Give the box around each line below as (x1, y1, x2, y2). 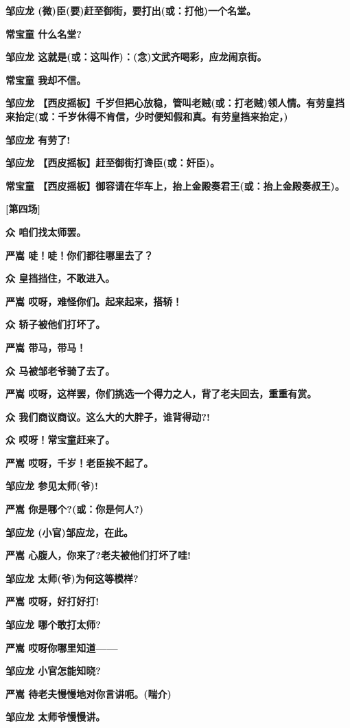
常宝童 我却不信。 (5, 72, 86, 87)
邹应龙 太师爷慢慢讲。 (5, 709, 106, 724)
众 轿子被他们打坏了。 (5, 317, 106, 331)
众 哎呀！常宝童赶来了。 (5, 432, 115, 447)
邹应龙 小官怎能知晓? (5, 663, 101, 678)
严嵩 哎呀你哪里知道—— (5, 640, 118, 654)
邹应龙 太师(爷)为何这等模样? (5, 571, 139, 585)
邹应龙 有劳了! (5, 132, 71, 146)
